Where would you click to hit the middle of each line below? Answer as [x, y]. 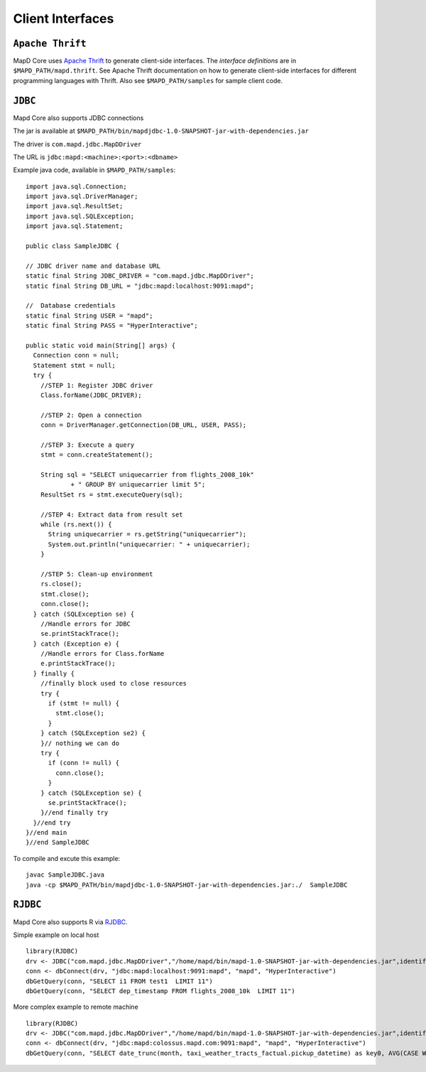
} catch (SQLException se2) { [93, 733]
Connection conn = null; [76, 356]
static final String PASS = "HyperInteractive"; [112, 326]
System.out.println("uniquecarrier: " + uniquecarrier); [149, 544]
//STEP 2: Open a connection [91, 415]
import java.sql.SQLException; [80, 216]
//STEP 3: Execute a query [87, 445]
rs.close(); [61, 584]
